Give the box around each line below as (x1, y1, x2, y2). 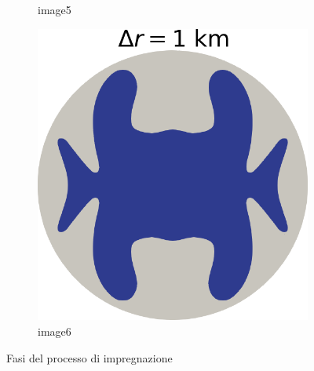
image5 (38, 2, 71, 17)
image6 (38, 323, 71, 339)
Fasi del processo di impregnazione (6, 349, 173, 366)
